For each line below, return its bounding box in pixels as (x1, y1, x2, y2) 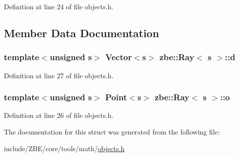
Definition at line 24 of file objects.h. (4, 1, 114, 11)
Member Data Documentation (4, 25, 159, 40)
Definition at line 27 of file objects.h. (4, 70, 114, 80)
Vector (105, 51, 132, 63)
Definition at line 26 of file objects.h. (4, 110, 114, 120)
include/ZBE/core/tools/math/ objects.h (4, 143, 125, 153)
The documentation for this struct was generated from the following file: (4, 127, 220, 136)
